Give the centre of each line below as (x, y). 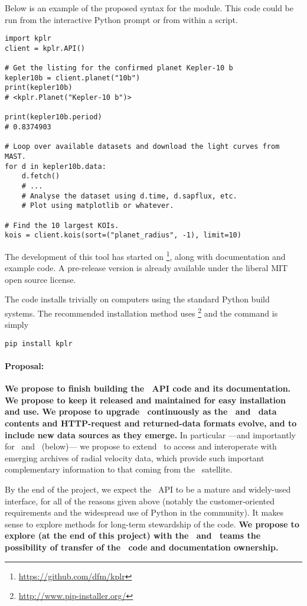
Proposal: (25, 366)
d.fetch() (41, 176)
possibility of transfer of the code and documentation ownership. (142, 547)
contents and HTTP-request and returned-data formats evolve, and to (151, 423)
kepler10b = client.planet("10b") (73, 78)
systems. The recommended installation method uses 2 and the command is (141, 312)
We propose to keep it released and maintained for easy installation (145, 400)
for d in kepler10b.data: (55, 166)
